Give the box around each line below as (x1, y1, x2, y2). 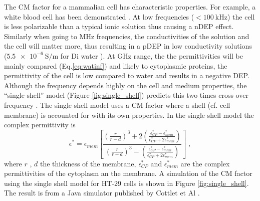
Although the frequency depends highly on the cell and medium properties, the (4, 80, 247, 90)
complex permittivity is (4, 119, 76, 130)
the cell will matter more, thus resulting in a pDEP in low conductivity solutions (4, 41, 252, 51)
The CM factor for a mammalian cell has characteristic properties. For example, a (4, 2, 256, 12)
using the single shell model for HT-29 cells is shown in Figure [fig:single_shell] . (4, 177, 249, 188)
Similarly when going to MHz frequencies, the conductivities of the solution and (4, 31, 249, 41)
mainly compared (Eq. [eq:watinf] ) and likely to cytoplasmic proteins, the (4, 60, 227, 71)
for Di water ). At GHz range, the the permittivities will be (60, 50, 243, 61)
